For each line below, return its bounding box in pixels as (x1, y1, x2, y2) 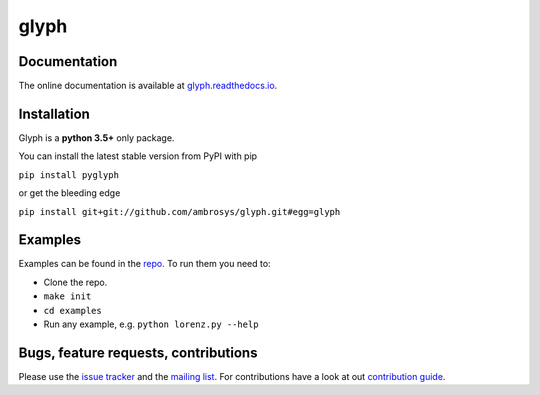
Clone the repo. (43, 276, 108, 288)
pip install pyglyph (18, 169, 120, 180)
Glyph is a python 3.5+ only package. (18, 131, 175, 144)
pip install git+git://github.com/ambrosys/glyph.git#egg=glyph (18, 206, 341, 217)
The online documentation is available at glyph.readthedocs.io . (18, 80, 278, 92)
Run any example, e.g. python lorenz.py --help (43, 318, 259, 330)
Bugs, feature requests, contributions (18, 344, 258, 361)
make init (43, 291, 92, 302)
